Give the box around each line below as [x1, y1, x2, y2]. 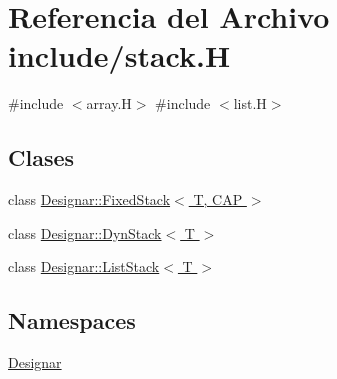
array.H [86, 93, 132, 114]
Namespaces [8, 305, 136, 336]
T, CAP [193, 189, 243, 210]
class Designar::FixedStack [8, 189, 171, 210]
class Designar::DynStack [8, 222, 162, 243]
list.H [233, 93, 267, 114]
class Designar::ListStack [8, 256, 160, 277]
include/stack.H [8, 35, 231, 76]
